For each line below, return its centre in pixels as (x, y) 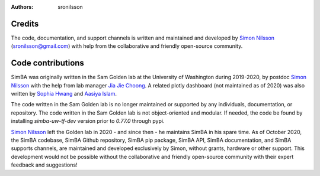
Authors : (22, 7)
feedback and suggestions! (44, 165)
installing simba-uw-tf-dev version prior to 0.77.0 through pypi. (88, 121)
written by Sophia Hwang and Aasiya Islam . (64, 93)
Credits (25, 24)
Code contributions (47, 63)
